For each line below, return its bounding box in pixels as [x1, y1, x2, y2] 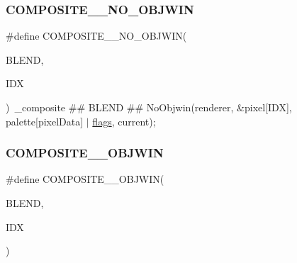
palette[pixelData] [6, 113, 84, 128]
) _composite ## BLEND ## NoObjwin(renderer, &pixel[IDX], [6, 100, 292, 114]
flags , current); [92, 113, 156, 128]
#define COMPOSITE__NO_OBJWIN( [6, 28, 187, 43]
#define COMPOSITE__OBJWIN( [6, 172, 164, 186]
